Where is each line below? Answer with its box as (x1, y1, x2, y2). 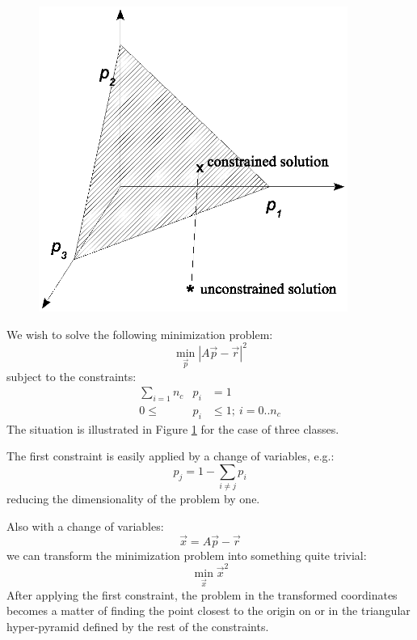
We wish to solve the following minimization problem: (6, 325, 273, 342)
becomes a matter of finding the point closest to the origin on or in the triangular (6, 602, 411, 619)
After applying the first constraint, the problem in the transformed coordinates (6, 586, 398, 603)
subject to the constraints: (6, 367, 137, 384)
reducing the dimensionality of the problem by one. (6, 490, 260, 507)
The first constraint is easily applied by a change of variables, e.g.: (6, 447, 335, 464)
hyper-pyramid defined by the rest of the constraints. (6, 617, 269, 634)
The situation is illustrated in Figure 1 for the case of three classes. (6, 420, 339, 437)
